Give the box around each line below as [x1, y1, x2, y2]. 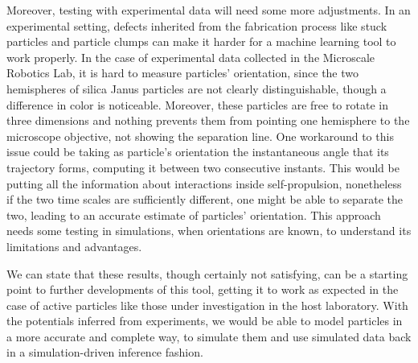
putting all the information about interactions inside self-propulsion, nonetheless [6, 175, 402, 192]
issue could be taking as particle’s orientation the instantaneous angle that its [6, 143, 389, 160]
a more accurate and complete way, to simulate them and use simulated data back [6, 328, 412, 344]
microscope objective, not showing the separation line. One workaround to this [6, 127, 394, 144]
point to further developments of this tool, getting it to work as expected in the [6, 281, 399, 298]
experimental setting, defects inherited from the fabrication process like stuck [6, 17, 387, 34]
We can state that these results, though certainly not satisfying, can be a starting [6, 265, 408, 282]
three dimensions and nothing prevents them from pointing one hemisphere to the [6, 112, 410, 129]
